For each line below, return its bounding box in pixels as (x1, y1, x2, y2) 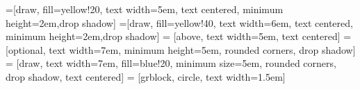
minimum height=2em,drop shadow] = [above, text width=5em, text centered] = (6, 29, 352, 43)
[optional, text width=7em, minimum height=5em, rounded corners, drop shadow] (6, 42, 356, 57)
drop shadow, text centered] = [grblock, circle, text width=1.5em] (6, 69, 286, 83)
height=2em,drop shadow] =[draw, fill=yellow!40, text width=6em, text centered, (6, 15, 353, 30)
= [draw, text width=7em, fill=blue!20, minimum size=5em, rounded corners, (6, 56, 336, 70)
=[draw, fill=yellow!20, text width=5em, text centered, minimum (6, 2, 284, 16)
